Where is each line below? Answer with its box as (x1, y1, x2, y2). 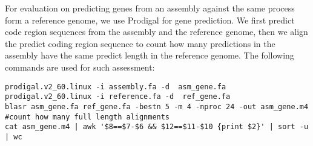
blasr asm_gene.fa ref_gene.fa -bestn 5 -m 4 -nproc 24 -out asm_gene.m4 (5, 102, 309, 111)
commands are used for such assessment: (5, 60, 155, 73)
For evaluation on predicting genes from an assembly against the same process (5, 2, 295, 14)
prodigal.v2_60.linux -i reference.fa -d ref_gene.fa (5, 92, 231, 101)
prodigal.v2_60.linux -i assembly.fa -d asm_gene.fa (5, 82, 226, 91)
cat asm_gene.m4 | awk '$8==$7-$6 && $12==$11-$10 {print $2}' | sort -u (5, 122, 309, 132)
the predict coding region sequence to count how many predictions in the (5, 37, 275, 49)
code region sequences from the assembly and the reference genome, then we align (5, 25, 308, 38)
